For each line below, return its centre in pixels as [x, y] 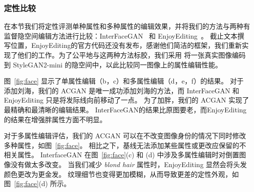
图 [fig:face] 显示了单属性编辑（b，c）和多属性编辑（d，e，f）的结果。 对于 [124, 81]
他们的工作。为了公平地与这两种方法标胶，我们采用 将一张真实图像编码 [131, 55]
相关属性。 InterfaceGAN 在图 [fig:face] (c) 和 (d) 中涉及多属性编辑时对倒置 [122, 155]
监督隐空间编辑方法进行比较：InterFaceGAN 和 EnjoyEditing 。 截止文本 [121, 35]
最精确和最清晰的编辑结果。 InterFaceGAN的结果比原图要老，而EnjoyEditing [125, 109]
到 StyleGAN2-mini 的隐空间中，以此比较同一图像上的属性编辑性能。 [113, 64]
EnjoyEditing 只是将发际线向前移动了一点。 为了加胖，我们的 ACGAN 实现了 [127, 100]
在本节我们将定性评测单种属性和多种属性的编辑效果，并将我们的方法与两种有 [127, 26]
